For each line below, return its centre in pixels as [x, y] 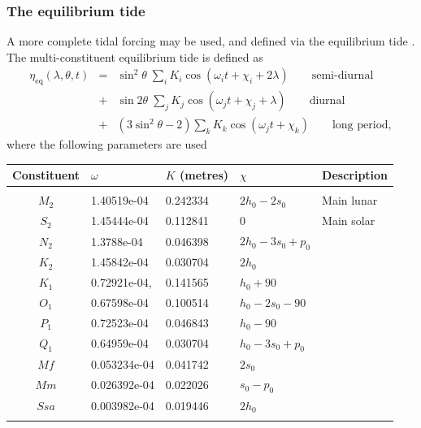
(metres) [204, 175]
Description [355, 175]
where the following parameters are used [107, 144]
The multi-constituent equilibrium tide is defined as [135, 56]
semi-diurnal [343, 76]
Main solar [349, 220]
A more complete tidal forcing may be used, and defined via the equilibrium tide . [211, 41]
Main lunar [350, 200]
